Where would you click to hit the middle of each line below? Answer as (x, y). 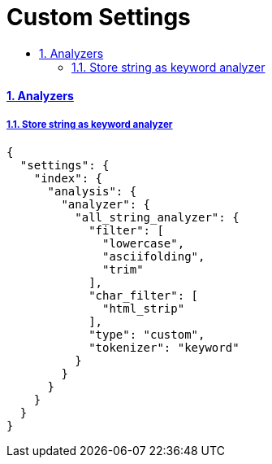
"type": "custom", (147, 335)
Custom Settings (99, 17)
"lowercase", (144, 244)
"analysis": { (92, 192)
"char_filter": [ (144, 296)
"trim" (123, 270)
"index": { (68, 179)
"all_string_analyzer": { (157, 218)
